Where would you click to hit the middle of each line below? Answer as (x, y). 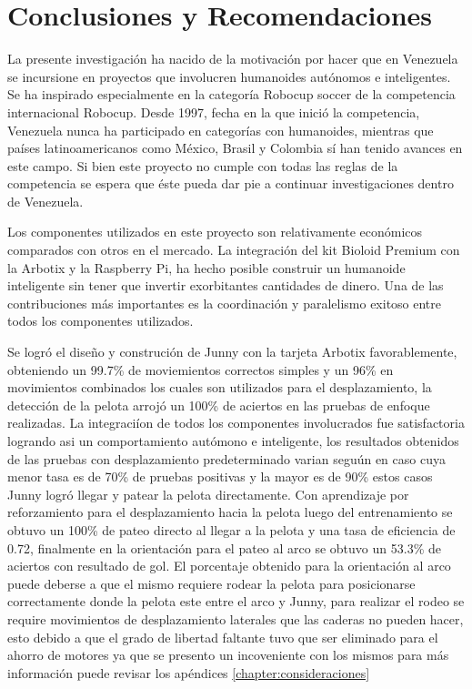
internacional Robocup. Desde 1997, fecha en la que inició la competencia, (214, 111)
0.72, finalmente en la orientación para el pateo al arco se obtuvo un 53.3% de (224, 547)
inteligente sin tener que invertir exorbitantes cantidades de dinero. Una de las (226, 285)
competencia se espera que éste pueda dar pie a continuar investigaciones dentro (231, 183)
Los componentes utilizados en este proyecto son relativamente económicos (215, 232)
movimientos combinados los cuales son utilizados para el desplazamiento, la (220, 387)
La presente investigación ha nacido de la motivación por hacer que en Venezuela (233, 59)
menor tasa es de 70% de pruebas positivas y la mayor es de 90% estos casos (220, 476)
